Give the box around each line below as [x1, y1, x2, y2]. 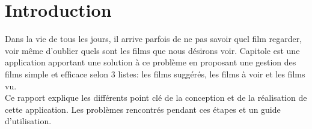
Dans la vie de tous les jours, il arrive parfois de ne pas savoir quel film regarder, [5, 32, 302, 45]
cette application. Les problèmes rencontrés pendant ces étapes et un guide [5, 103, 281, 115]
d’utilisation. [5, 115, 52, 127]
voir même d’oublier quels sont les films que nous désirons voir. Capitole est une [5, 44, 300, 56]
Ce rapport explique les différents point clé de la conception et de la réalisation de [5, 91, 307, 104]
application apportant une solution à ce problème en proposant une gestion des [5, 56, 296, 68]
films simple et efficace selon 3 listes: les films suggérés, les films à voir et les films [5, 67, 305, 80]
